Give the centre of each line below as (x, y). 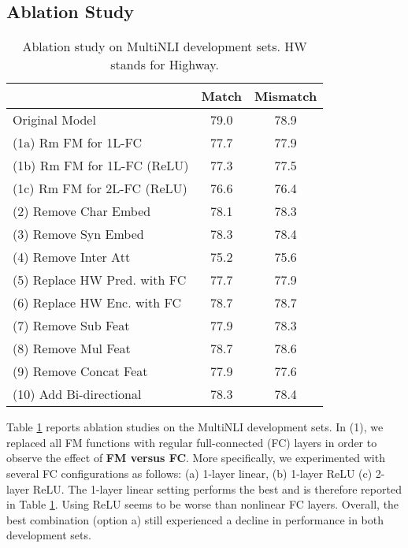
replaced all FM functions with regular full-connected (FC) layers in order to (192, 442)
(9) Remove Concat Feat (80, 371)
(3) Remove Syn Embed (78, 234)
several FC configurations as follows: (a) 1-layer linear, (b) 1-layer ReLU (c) (189, 473)
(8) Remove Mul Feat (72, 349)
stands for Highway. (165, 65)
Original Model (54, 120)
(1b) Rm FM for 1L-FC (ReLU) (101, 166)
